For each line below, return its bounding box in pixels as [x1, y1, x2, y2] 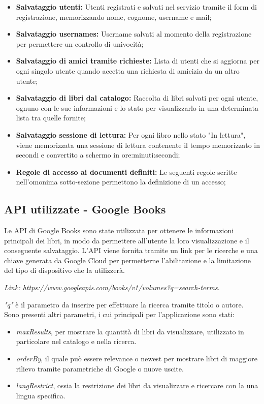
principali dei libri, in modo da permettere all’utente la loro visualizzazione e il [4, 235, 249, 245]
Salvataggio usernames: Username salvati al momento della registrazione [16, 28, 252, 39]
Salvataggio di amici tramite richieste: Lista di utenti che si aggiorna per [16, 55, 260, 66]
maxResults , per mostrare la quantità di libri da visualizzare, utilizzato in [16, 326, 244, 336]
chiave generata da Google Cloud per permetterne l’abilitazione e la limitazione [4, 255, 251, 265]
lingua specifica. [16, 390, 65, 400]
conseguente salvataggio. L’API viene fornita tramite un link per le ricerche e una [4, 245, 258, 256]
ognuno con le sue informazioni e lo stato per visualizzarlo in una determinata [16, 102, 258, 113]
